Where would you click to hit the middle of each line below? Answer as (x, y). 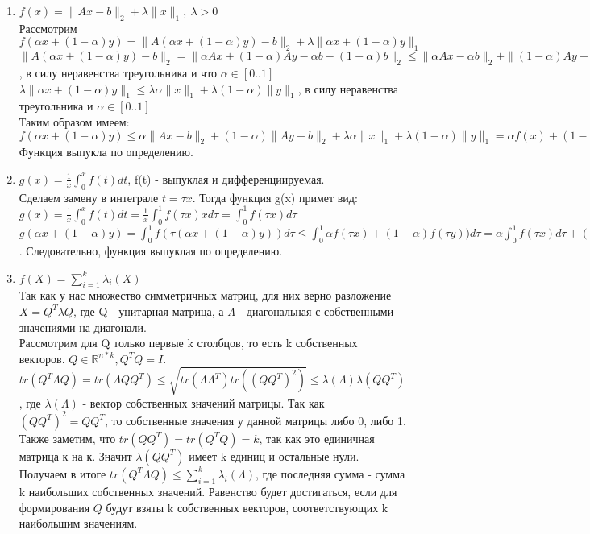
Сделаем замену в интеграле (89, 197)
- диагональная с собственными (316, 310)
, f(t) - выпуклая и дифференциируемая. (226, 178)
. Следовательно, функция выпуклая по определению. (151, 250)
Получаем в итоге (62, 473)
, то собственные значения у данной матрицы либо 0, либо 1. (255, 420)
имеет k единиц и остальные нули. (274, 455)
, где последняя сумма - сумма (330, 473)
